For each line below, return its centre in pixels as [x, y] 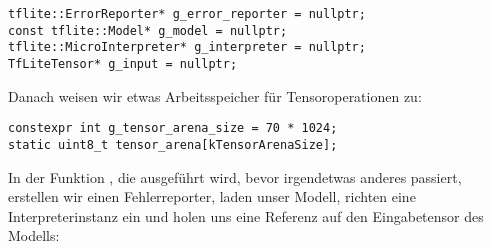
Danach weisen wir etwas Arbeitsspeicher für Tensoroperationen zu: [215, 95]
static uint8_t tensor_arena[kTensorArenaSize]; [173, 144]
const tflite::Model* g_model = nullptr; [148, 30]
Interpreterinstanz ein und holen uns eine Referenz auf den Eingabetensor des [246, 215]
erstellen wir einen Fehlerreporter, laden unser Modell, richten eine [212, 196]
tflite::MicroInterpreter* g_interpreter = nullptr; [187, 47]
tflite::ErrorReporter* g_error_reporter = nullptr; [187, 14]
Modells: [34, 235]
